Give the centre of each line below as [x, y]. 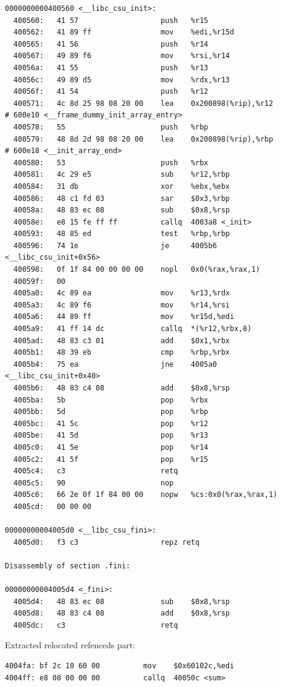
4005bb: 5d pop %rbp [111, 412]
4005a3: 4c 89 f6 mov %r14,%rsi [122, 305]
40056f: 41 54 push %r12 [111, 92]
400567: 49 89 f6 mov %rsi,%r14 [122, 56]
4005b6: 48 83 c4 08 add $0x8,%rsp [122, 388]
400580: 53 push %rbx [111, 163]
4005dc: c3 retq [96, 625]
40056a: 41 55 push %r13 [111, 67]
